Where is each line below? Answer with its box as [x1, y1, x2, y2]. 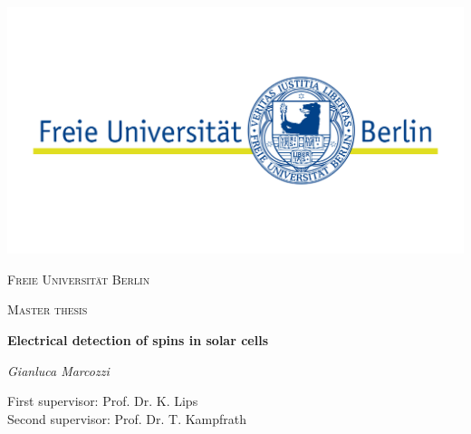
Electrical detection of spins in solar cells [7, 330, 268, 349]
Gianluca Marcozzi [7, 361, 110, 380]
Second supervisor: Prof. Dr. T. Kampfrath [7, 409, 247, 428]
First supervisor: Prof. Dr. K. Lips [7, 391, 198, 410]
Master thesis [7, 300, 88, 319]
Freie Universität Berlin [7, 269, 150, 288]
